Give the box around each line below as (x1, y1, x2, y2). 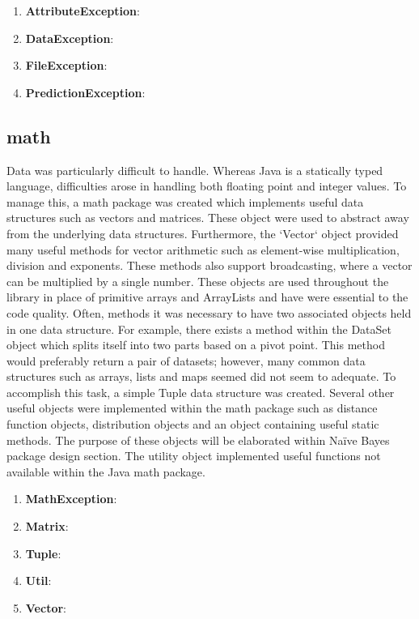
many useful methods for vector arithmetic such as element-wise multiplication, (6, 241, 400, 258)
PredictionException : (25, 83, 146, 100)
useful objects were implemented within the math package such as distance (6, 399, 378, 416)
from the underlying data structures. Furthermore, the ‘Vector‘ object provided (6, 224, 399, 241)
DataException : (25, 29, 114, 46)
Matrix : (25, 518, 69, 535)
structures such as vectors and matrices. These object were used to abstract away (6, 209, 409, 226)
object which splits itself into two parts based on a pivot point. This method (6, 336, 385, 353)
